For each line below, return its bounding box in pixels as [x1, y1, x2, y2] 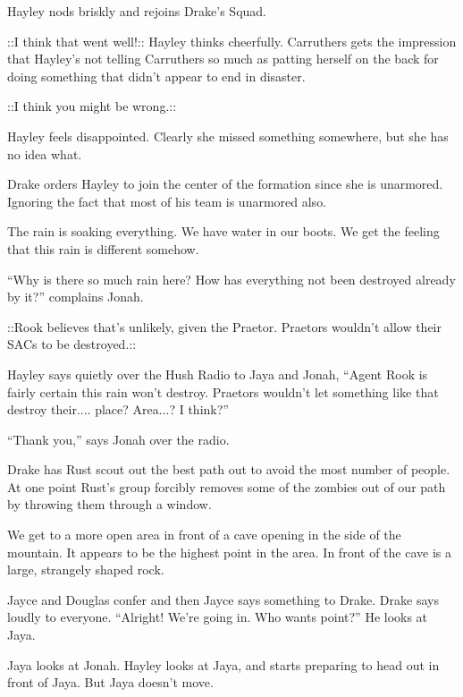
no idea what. [7, 144, 82, 163]
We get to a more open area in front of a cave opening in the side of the [7, 525, 401, 544]
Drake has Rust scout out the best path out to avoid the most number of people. [7, 460, 450, 479]
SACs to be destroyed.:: [7, 335, 137, 353]
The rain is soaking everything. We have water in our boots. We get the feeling [7, 222, 440, 241]
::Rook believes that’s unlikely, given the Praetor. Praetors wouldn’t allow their [7, 317, 442, 336]
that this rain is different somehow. [7, 239, 199, 258]
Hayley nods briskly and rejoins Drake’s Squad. [7, 2, 266, 20]
